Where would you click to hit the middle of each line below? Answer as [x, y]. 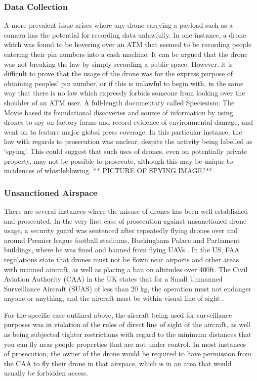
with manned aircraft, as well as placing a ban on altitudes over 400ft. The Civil [126, 269]
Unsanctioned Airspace [51, 192]
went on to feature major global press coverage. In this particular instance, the [123, 131]
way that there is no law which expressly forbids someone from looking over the [125, 93]
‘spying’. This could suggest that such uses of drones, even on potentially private [126, 151]
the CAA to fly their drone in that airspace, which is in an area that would [118, 363]
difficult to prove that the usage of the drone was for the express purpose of [118, 73]
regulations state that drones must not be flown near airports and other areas [122, 259]
